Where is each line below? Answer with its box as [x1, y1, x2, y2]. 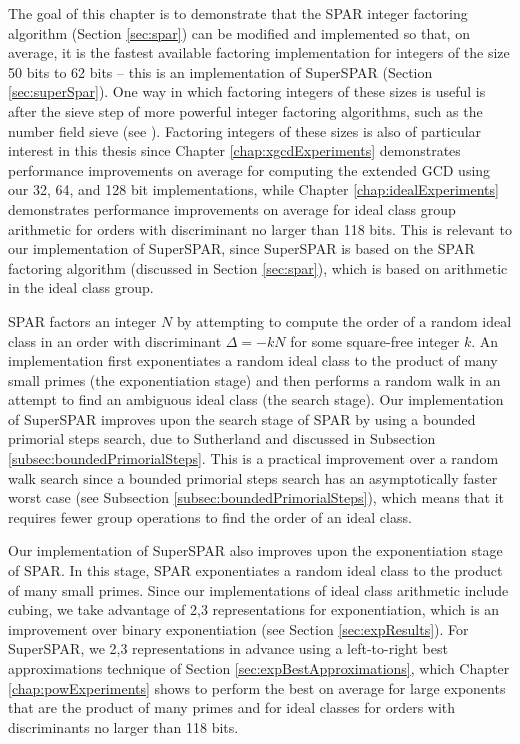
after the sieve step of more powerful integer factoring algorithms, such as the [8, 100, 483, 121]
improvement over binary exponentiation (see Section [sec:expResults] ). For [8, 618, 469, 639]
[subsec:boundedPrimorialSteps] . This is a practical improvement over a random [8, 448, 499, 469]
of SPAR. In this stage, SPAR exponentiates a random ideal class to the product [8, 560, 503, 581]
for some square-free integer [290, 330, 460, 351]
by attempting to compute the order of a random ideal [176, 310, 512, 331]
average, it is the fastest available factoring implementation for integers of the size [8, 42, 510, 63]
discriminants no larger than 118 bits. [8, 716, 239, 737]
